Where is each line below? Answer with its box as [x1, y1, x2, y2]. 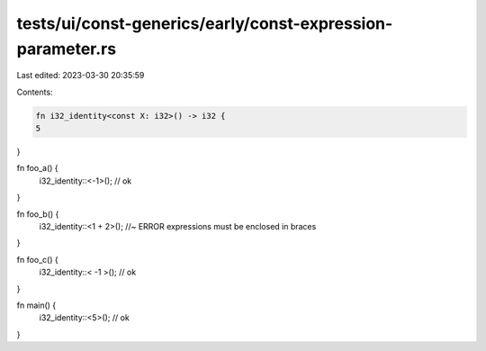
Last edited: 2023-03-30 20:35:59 [16, 70, 145, 81]
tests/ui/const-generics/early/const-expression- [16, 13, 393, 33]
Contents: [16, 86, 53, 97]
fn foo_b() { [16, 208, 59, 220]
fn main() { [16, 300, 57, 310]
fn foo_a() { [16, 163, 58, 174]
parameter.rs [16, 39, 117, 58]
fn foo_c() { [16, 254, 58, 265]
